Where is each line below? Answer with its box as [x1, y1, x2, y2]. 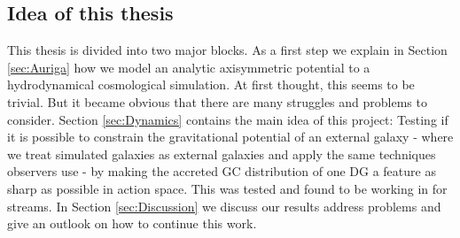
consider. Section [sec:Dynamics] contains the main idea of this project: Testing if [7, 110, 448, 128]
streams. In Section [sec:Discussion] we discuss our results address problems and [7, 196, 441, 215]
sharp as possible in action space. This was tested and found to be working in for [7, 179, 448, 197]
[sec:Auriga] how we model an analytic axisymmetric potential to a [7, 58, 370, 76]
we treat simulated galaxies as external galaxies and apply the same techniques [7, 144, 436, 163]
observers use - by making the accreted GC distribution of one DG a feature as [7, 162, 436, 180]
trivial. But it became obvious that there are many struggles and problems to [7, 92, 427, 111]
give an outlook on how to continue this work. [7, 214, 257, 233]
